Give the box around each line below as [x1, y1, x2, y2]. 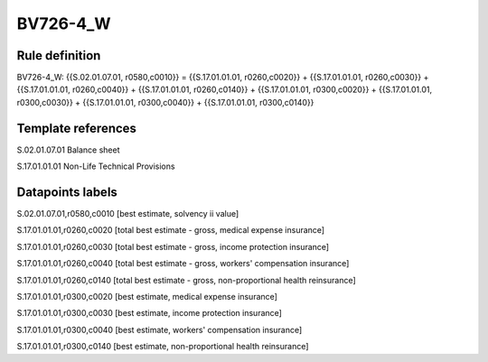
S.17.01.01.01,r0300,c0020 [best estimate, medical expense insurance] [16, 292, 277, 302]
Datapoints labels [16, 184, 117, 200]
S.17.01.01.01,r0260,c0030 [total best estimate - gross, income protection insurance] [16, 241, 330, 252]
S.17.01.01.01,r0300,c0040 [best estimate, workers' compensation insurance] [16, 324, 303, 335]
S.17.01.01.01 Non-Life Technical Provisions [16, 161, 175, 172]
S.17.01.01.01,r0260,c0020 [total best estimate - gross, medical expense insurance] [16, 225, 325, 236]
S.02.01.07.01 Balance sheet [16, 144, 120, 155]
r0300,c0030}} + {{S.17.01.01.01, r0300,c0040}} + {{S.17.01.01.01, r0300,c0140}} [16, 97, 314, 107]
